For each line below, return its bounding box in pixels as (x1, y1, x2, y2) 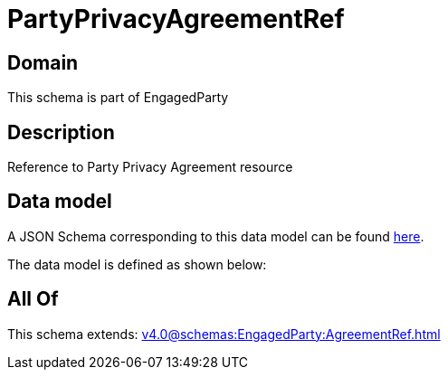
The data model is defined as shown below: (7, 256, 267, 272)
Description (7, 120, 115, 144)
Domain (7, 51, 79, 74)
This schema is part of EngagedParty (7, 90, 229, 106)
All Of (7, 287, 59, 311)
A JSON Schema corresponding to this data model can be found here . (7, 228, 424, 244)
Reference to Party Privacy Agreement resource (7, 159, 293, 175)
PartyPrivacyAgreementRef (7, 4, 345, 34)
